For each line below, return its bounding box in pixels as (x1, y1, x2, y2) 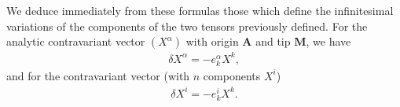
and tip (255, 33, 291, 50)
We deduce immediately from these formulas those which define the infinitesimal (6, 2, 394, 18)
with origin (185, 33, 239, 50)
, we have (306, 33, 351, 50)
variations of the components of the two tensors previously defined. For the (6, 17, 368, 34)
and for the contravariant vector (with (6, 67, 190, 83)
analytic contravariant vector (6, 33, 145, 50)
